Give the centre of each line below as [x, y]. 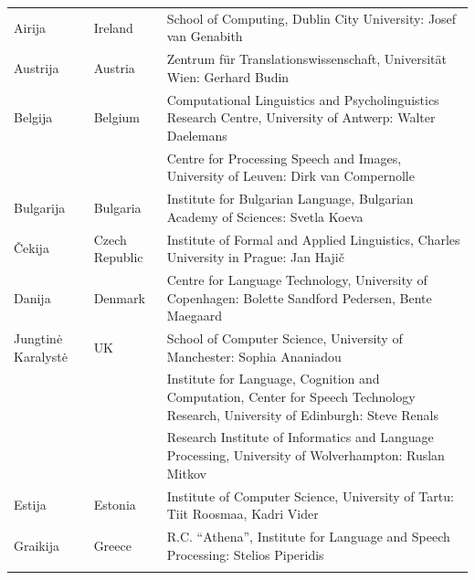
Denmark [119, 297]
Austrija [37, 67]
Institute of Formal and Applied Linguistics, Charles [313, 239]
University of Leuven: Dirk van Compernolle [290, 176]
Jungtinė [38, 338]
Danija [32, 297]
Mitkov [186, 473]
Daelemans [197, 135]
